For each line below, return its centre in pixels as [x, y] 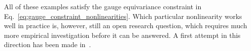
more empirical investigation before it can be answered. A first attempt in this [122, 35]
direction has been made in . [48, 44]
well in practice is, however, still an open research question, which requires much [125, 25]
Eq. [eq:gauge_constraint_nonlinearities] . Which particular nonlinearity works [123, 16]
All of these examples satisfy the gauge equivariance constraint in [103, 6]
